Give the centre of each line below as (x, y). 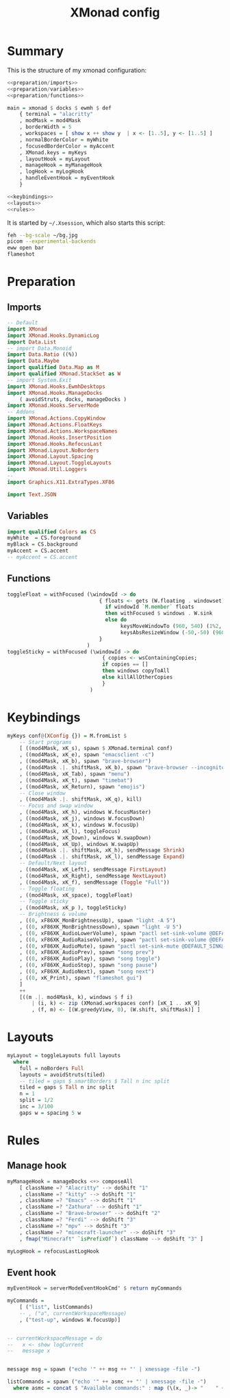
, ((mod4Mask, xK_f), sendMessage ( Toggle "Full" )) (94, 882)
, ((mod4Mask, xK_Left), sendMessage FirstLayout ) (93, 869)
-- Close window (43, 793)
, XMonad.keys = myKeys (53, 152)
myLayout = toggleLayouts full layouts (64, 1056)
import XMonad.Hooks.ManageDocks (55, 393)
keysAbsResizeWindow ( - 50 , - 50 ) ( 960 (172, 632)
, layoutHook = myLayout (55, 159)
